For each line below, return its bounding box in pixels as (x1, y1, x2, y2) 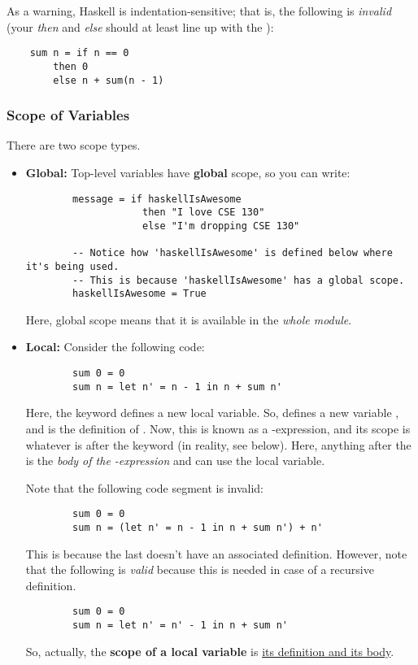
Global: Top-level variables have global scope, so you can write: (25, 163, 351, 180)
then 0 (53, 60, 89, 72)
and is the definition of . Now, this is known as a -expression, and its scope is (25, 419, 411, 437)
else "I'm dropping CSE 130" (142, 219, 300, 232)
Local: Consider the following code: (25, 338, 205, 355)
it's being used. (25, 260, 120, 272)
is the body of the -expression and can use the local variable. (25, 452, 325, 469)
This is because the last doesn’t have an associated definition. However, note (25, 545, 407, 562)
